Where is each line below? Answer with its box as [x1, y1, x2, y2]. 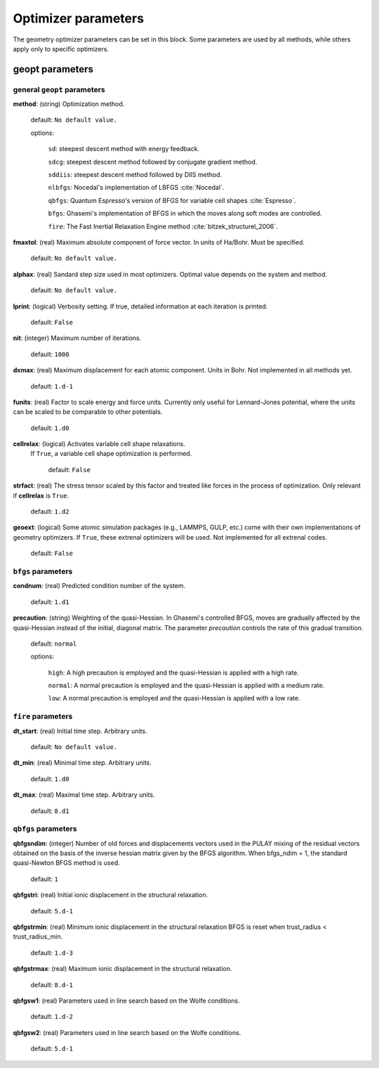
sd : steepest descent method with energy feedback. [48, 145, 200, 153]
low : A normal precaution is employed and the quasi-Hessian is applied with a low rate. [48, 694, 301, 703]
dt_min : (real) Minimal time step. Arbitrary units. [13, 759, 152, 767]
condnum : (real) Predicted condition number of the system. [13, 582, 186, 590]
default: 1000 [30, 350, 69, 358]
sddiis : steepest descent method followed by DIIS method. [48, 171, 222, 179]
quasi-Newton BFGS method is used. [13, 859, 121, 867]
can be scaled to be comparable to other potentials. [13, 408, 163, 416]
